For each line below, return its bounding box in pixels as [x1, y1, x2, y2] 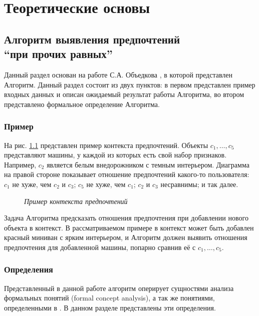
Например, [4, 159, 37, 169]
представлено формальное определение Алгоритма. [4, 98, 160, 109]
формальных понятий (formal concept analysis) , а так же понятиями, [4, 292, 215, 303]
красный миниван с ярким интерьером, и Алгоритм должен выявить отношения [4, 232, 247, 242]
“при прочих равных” [4, 46, 113, 61]
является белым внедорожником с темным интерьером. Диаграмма [47, 159, 249, 169]
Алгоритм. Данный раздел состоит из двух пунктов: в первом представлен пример [4, 79, 255, 89]
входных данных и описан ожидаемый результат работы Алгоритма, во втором [4, 89, 244, 99]
